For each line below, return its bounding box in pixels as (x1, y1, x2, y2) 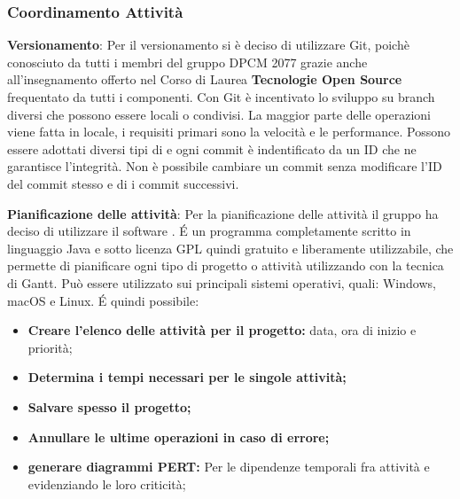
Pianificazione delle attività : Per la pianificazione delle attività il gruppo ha (7, 204, 439, 222)
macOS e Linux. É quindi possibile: (7, 291, 199, 309)
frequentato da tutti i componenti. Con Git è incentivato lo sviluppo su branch (7, 88, 435, 105)
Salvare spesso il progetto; (27, 397, 191, 416)
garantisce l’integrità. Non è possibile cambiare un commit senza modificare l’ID (7, 157, 442, 175)
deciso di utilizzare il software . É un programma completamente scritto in (7, 222, 411, 240)
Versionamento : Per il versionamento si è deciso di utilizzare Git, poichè (7, 35, 409, 54)
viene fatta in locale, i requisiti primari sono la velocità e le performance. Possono (7, 122, 451, 141)
